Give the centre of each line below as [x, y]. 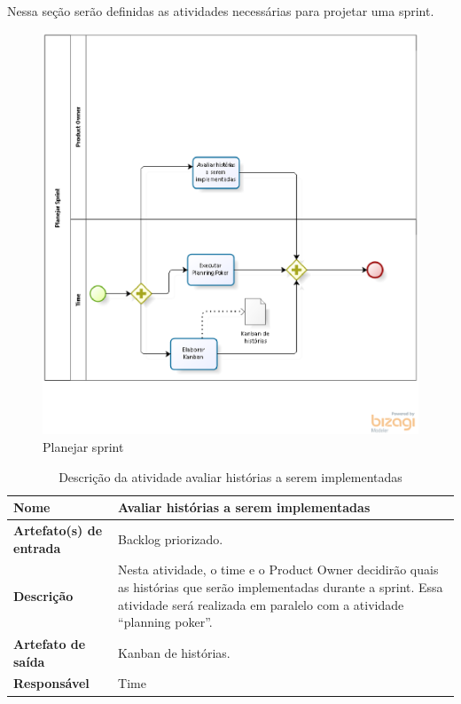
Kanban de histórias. [174, 652]
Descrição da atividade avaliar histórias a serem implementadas [230, 476]
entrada [37, 547]
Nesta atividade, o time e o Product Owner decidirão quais [278, 570]
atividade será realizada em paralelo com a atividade [261, 604]
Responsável [51, 683]
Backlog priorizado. [171, 538]
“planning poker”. [165, 622]
